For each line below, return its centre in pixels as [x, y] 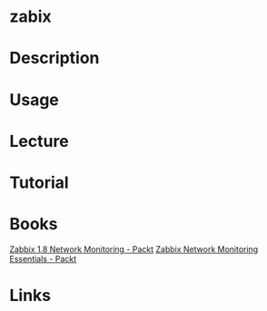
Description [54, 58]
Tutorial [40, 182]
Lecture [40, 141]
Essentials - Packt [43, 258]
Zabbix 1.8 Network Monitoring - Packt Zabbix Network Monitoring [134, 249]
